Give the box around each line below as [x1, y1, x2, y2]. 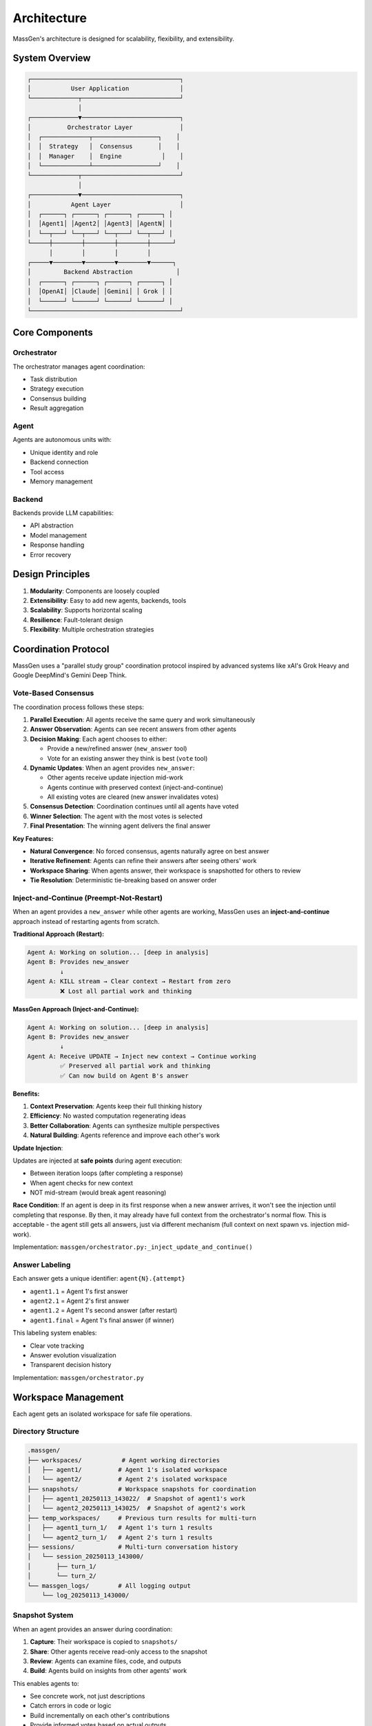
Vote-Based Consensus [12, 688, 94, 698]
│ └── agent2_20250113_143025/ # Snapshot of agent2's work [27, 1504, 246, 1512]
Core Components [12, 327, 93, 338]
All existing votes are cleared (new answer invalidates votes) [47, 793, 219, 801]
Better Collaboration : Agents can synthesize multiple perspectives [30, 1121, 220, 1129]
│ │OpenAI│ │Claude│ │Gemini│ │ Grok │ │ [27, 287, 173, 295]
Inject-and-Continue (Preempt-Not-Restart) [12, 893, 163, 902]
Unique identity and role [30, 448, 99, 456]
